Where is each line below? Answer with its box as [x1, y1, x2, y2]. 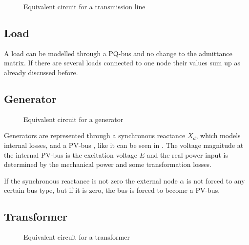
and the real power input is [146, 149, 228, 160]
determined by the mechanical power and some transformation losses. [4, 159, 211, 169]
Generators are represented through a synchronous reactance [4, 130, 186, 141]
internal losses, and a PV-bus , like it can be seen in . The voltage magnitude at [4, 140, 244, 150]
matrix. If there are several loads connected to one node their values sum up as [4, 58, 240, 68]
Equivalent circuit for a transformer [23, 232, 130, 242]
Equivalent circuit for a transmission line [23, 1, 145, 11]
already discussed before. [4, 67, 78, 77]
